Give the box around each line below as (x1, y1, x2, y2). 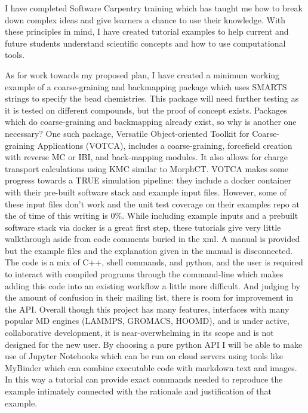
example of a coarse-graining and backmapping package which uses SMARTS (5, 80, 287, 93)
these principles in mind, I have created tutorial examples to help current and (5, 25, 289, 38)
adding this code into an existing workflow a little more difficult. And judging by (5, 279, 300, 292)
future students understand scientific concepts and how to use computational (5, 36, 286, 49)
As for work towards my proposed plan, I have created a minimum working (5, 68, 280, 81)
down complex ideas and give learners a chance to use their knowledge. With (5, 13, 286, 26)
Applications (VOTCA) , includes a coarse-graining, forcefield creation (37, 139, 292, 151)
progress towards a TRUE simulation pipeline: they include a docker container (5, 174, 292, 186)
